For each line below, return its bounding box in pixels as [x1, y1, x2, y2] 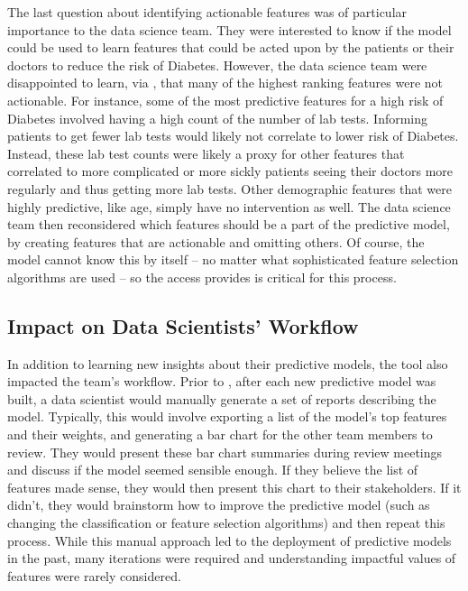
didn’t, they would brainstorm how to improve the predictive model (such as [7, 495, 430, 514]
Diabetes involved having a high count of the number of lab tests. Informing [7, 108, 428, 127]
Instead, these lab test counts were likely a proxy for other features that [7, 143, 405, 162]
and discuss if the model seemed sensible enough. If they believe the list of [7, 460, 418, 479]
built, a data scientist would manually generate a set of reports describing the [7, 389, 436, 408]
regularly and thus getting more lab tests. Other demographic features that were [7, 179, 452, 198]
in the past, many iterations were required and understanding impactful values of [7, 549, 456, 568]
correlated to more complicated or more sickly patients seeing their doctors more [7, 162, 454, 180]
